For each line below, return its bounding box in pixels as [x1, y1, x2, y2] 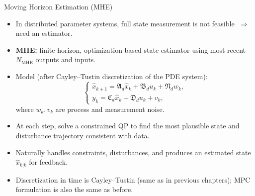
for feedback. [29, 157, 68, 167]
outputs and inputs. [35, 54, 96, 65]
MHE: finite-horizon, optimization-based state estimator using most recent [15, 44, 246, 55]
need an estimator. [15, 28, 73, 38]
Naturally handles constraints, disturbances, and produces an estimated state [15, 147, 251, 157]
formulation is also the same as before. [15, 184, 133, 195]
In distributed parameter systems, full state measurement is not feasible [15, 18, 235, 28]
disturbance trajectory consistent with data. [15, 130, 150, 140]
